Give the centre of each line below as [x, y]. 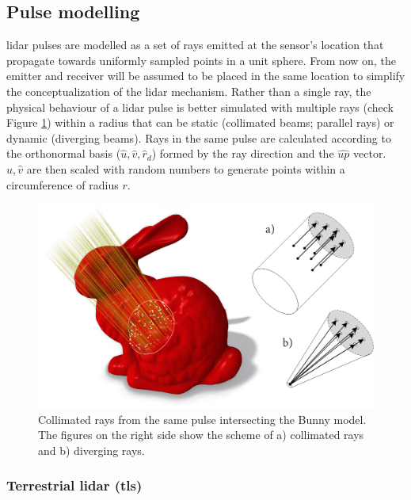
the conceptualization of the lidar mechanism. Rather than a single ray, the [189, 91]
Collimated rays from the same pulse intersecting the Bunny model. [202, 419]
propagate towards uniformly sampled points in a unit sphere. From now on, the [201, 60]
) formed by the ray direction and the [243, 153]
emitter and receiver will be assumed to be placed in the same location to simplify [206, 76]
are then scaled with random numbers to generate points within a [186, 168]
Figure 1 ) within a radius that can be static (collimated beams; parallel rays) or [200, 122]
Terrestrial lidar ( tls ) [74, 485]
